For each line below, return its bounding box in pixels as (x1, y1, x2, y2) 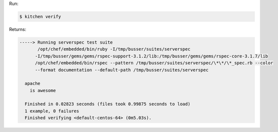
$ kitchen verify (19, 14, 61, 19)
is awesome (29, 87, 56, 93)
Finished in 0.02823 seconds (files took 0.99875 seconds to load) (25, 101, 191, 107)
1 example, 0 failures (25, 108, 80, 114)
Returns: (9, 26, 27, 32)
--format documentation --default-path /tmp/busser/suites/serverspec (35, 67, 209, 73)
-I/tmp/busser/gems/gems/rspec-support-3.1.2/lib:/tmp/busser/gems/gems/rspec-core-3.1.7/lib (35, 53, 268, 59)
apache (25, 81, 41, 86)
